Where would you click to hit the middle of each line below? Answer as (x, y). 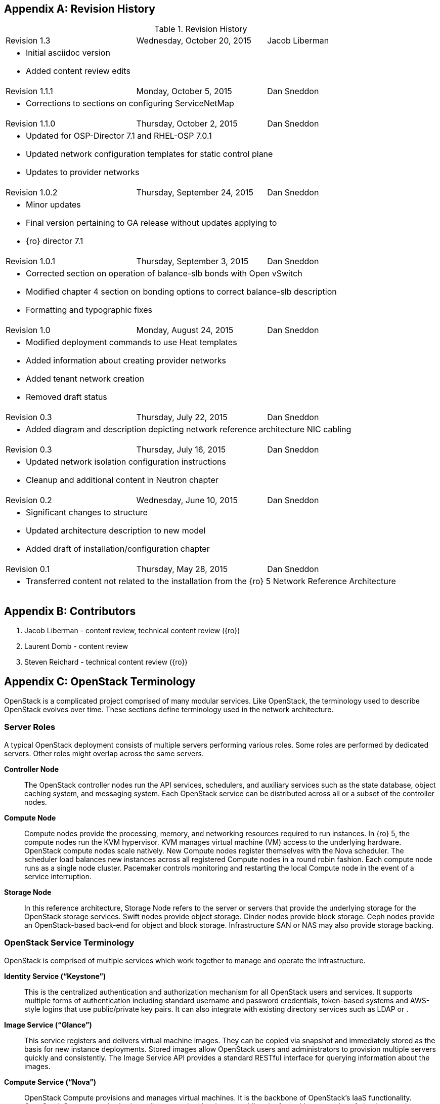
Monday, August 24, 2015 (185, 330)
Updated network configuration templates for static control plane (149, 154)
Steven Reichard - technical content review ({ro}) (106, 662)
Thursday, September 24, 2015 (195, 193)
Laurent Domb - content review (76, 646)
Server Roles (30, 727)
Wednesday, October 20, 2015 (194, 41)
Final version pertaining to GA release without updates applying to (151, 223)
